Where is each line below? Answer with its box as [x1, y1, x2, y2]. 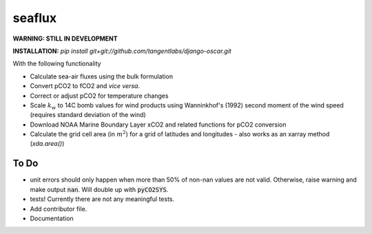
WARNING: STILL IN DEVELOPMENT [12, 34, 118, 43]
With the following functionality [12, 59, 101, 68]
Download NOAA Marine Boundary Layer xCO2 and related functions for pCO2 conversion [30, 120, 287, 129]
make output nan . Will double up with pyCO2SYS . [30, 185, 169, 193]
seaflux [12, 10, 57, 25]
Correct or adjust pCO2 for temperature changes [30, 92, 169, 100]
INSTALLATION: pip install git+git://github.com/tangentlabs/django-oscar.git [12, 47, 232, 55]
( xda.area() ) [30, 140, 65, 148]
